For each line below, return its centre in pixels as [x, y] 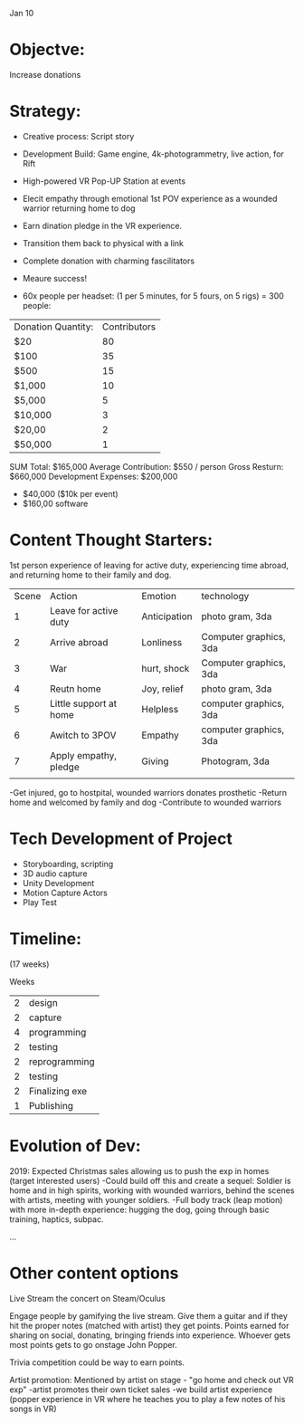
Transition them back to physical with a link [103, 243]
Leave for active [84, 610]
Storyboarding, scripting [68, 864]
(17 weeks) [29, 964]
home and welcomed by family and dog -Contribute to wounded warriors [146, 802]
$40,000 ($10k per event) [71, 493]
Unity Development [58, 883]
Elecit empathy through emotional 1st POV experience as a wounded [150, 198]
